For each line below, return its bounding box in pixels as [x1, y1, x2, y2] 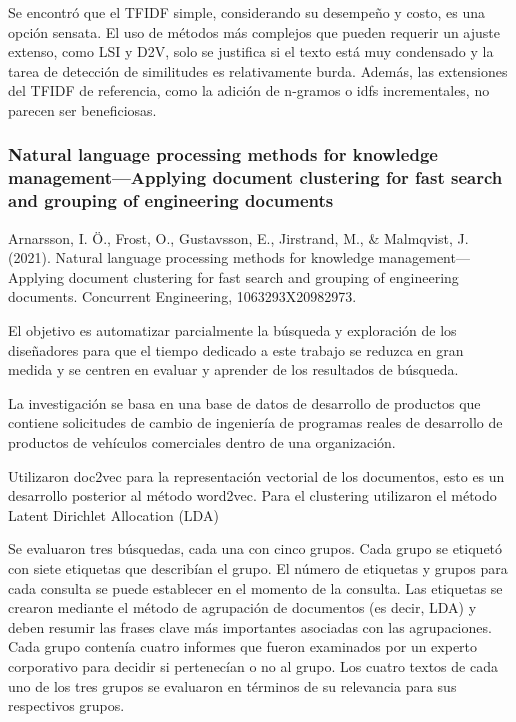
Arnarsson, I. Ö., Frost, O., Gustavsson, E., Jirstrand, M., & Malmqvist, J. [8, 227, 469, 248]
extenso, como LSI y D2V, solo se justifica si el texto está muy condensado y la [8, 41, 494, 62]
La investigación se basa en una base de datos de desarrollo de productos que [8, 392, 481, 413]
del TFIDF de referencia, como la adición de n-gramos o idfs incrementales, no [8, 80, 490, 101]
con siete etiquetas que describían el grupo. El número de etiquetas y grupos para [8, 557, 508, 578]
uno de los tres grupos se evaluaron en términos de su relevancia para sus [8, 675, 457, 696]
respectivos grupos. [8, 695, 125, 716]
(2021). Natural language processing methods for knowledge [8, 247, 374, 268]
